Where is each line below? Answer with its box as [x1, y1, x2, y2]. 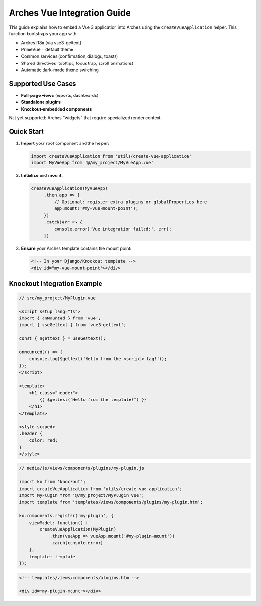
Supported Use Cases [9, 80, 76, 88]
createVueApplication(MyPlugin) [39, 526, 116, 532]
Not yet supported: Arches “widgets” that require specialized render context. [9, 114, 162, 121]
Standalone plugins [21, 99, 61, 105]
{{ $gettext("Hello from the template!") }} [39, 397, 147, 402]
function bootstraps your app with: [9, 31, 78, 36]
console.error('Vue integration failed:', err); [54, 226, 172, 232]
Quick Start [9, 128, 44, 136]
